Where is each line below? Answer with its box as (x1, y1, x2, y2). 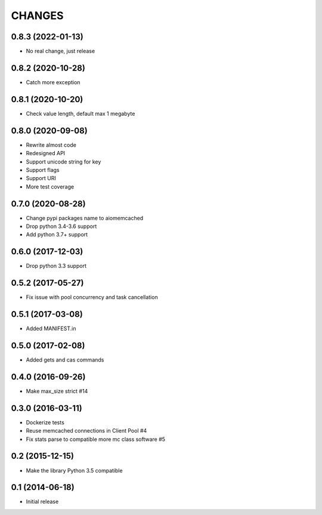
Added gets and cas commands (26, 356, 104, 363)
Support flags (26, 166, 60, 173)
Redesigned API (26, 150, 66, 157)
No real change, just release (26, 48, 95, 55)
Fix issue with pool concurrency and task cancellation (26, 294, 158, 301)
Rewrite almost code (26, 141, 77, 149)
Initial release (26, 498, 59, 505)
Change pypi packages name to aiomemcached (26, 214, 144, 221)
